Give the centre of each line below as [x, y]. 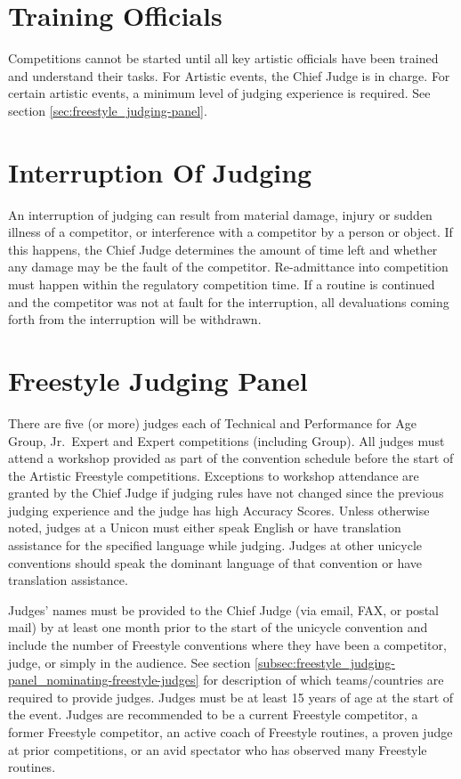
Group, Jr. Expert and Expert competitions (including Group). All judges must [226, 440]
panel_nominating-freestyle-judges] [104, 680]
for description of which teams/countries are [324, 680]
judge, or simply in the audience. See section [129, 662]
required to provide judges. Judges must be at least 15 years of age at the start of [231, 697]
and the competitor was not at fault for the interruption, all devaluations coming [229, 301]
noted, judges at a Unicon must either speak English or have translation [205, 527]
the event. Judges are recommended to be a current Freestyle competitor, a [213, 714]
